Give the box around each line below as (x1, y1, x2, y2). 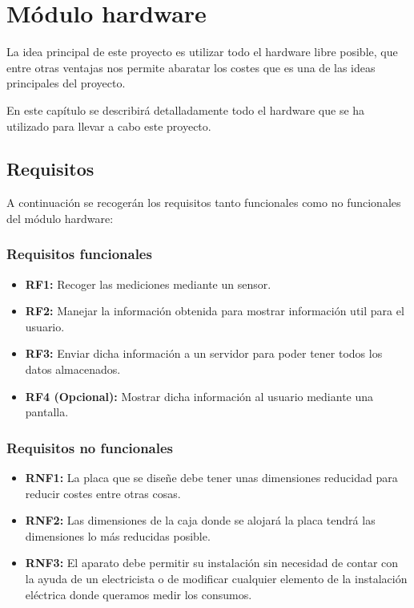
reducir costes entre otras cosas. (25, 484, 181, 501)
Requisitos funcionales (6, 244, 152, 264)
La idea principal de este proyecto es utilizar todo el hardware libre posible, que (6, 43, 398, 60)
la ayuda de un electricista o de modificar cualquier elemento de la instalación (25, 570, 408, 587)
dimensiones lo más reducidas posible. (25, 527, 211, 544)
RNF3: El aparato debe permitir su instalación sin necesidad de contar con (25, 554, 399, 571)
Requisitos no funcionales (6, 437, 174, 457)
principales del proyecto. (6, 75, 126, 91)
